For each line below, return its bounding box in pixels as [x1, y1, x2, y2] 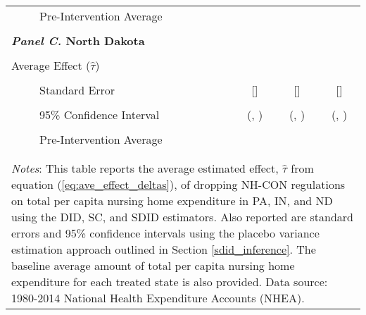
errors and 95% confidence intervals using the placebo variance [11, 225, 320, 241]
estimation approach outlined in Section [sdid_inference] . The [11, 241, 316, 257]
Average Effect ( [11, 57, 91, 73]
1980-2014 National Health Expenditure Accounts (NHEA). [11, 290, 305, 306]
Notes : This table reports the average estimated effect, [11, 160, 279, 176]
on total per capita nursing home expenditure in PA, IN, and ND [11, 192, 333, 209]
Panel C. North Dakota [11, 32, 145, 49]
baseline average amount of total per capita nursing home [11, 257, 295, 273]
